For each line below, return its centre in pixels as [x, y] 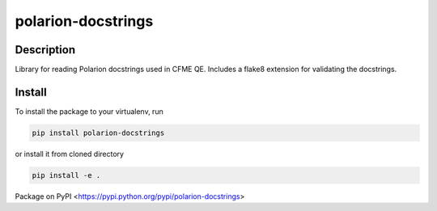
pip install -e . [66, 175]
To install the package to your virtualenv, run [89, 111]
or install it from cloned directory [70, 154]
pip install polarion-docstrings [98, 133]
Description [45, 50]
